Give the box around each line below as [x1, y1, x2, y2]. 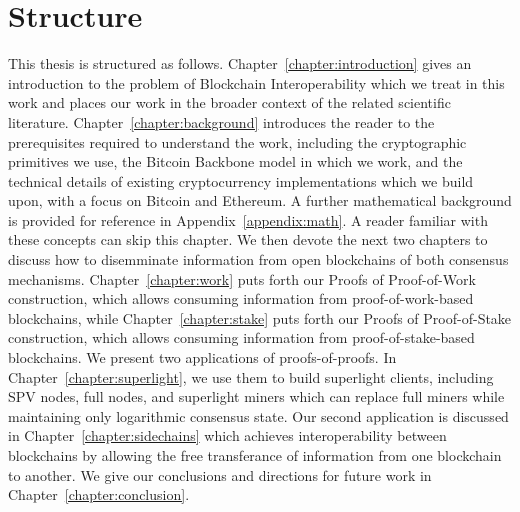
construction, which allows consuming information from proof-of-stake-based [8, 327, 475, 348]
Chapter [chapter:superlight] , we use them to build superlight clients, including [8, 366, 494, 387]
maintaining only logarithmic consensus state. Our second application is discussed [8, 405, 509, 426]
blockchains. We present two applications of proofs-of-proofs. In [8, 347, 397, 368]
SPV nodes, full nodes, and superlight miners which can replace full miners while [8, 386, 505, 407]
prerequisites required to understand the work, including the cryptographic [8, 131, 467, 152]
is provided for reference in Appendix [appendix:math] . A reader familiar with [8, 209, 488, 230]
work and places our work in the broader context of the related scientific [8, 92, 451, 113]
